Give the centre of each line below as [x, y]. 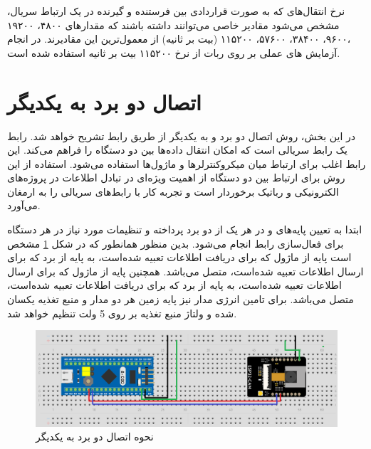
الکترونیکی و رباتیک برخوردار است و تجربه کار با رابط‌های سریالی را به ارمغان [173, 191]
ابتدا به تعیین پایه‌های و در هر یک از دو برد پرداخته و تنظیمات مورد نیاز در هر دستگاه [185, 229]
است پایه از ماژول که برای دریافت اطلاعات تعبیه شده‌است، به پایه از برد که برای [179, 257]
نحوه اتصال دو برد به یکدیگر [95, 437]
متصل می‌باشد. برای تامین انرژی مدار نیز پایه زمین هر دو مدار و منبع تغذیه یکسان [181, 299]
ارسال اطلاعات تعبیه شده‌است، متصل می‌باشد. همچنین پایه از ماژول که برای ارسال [185, 271]
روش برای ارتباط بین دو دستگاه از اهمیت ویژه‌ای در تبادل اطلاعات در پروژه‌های [176, 178]
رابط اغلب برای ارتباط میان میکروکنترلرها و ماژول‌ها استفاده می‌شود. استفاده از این [187, 163]
